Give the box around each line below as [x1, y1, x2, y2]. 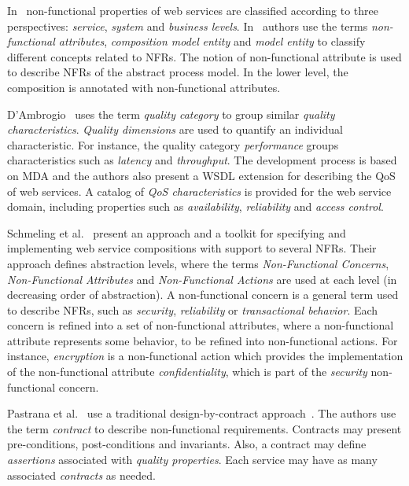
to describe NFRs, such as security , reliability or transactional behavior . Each [7, 301, 378, 318]
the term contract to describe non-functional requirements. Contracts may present [7, 420, 402, 436]
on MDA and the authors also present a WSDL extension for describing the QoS [7, 167, 396, 183]
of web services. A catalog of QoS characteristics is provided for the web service [7, 182, 392, 199]
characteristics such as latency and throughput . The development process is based [7, 152, 397, 168]
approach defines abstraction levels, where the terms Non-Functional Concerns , [7, 255, 389, 271]
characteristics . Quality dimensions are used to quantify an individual [7, 121, 343, 138]
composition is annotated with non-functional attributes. [7, 79, 281, 95]
